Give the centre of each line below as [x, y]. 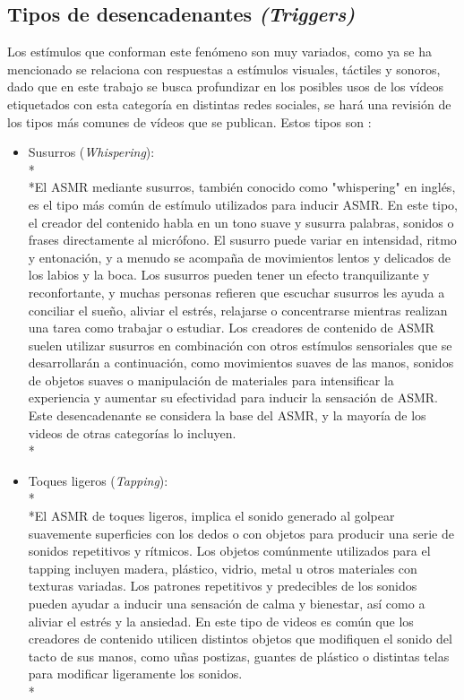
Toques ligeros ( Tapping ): [98, 480]
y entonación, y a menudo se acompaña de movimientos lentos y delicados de [239, 257]
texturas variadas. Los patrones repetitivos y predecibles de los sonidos [223, 586]
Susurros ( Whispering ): [91, 152]
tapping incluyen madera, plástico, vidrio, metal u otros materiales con [223, 568]
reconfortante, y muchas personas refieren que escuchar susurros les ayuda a [236, 292]
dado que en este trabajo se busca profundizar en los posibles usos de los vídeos [225, 86]
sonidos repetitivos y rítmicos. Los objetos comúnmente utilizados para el [229, 551]
